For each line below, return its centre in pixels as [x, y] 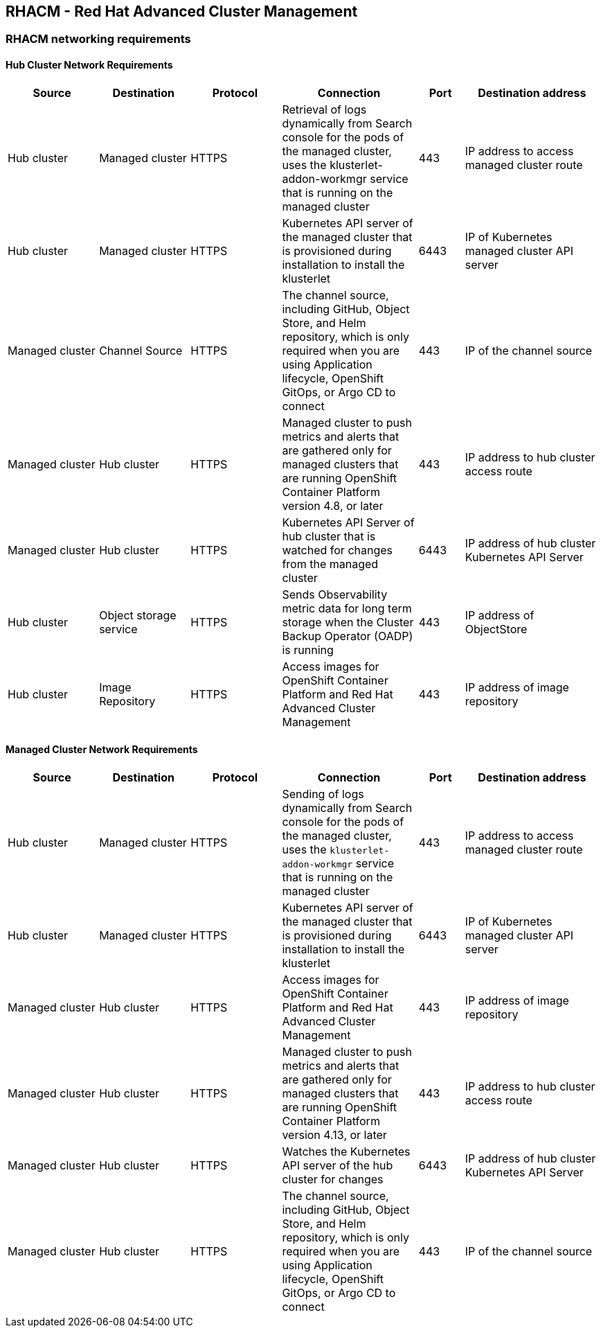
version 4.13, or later [334, 1135]
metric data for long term [347, 608]
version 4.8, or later [333, 505]
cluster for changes [333, 1179]
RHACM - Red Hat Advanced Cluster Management [182, 11]
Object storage [138, 615]
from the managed [330, 564]
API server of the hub [338, 1165]
